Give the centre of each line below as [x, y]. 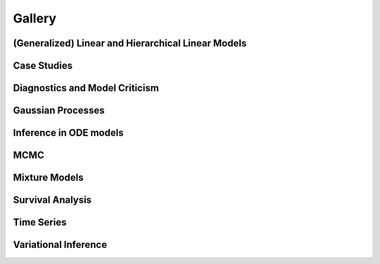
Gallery [34, 18]
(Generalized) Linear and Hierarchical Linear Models [130, 43]
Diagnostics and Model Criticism [86, 88]
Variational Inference [60, 245]
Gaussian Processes [59, 111]
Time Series [40, 222]
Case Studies [43, 66]
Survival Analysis [52, 200]
